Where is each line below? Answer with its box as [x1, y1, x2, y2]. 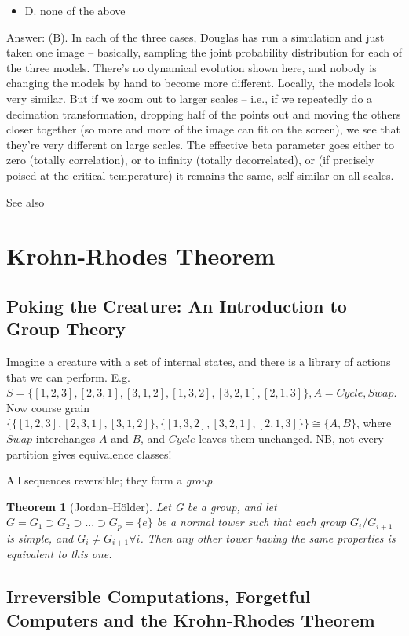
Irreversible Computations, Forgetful [6, 584, 311, 609]
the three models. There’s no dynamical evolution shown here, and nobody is [6, 59, 377, 75]
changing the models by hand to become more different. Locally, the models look [6, 75, 395, 91]
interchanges [35, 430, 96, 447]
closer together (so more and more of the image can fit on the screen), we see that [6, 121, 401, 137]
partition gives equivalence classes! [6, 445, 172, 462]
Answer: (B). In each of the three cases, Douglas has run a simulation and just [6, 28, 385, 45]
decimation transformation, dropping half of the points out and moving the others [6, 105, 401, 122]
